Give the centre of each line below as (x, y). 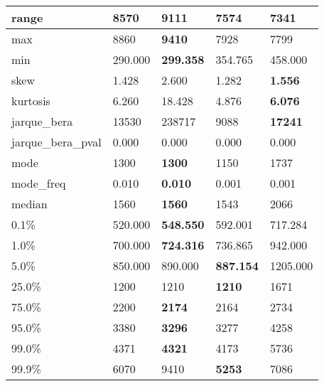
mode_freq (39, 183)
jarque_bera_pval (56, 142)
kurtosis (31, 101)
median (29, 204)
